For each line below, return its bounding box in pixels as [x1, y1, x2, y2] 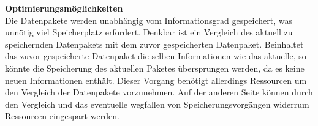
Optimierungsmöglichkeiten [5, 2, 123, 14]
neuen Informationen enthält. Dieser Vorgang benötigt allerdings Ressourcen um [5, 73, 307, 86]
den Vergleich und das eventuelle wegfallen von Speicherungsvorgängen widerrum [5, 97, 309, 110]
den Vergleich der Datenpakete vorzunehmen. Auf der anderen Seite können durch [5, 86, 313, 98]
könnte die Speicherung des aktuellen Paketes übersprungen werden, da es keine [5, 61, 305, 74]
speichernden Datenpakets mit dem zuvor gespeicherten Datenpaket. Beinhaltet [5, 37, 304, 50]
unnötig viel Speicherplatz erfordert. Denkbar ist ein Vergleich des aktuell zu [5, 26, 293, 39]
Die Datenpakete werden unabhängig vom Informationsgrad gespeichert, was [5, 13, 292, 26]
